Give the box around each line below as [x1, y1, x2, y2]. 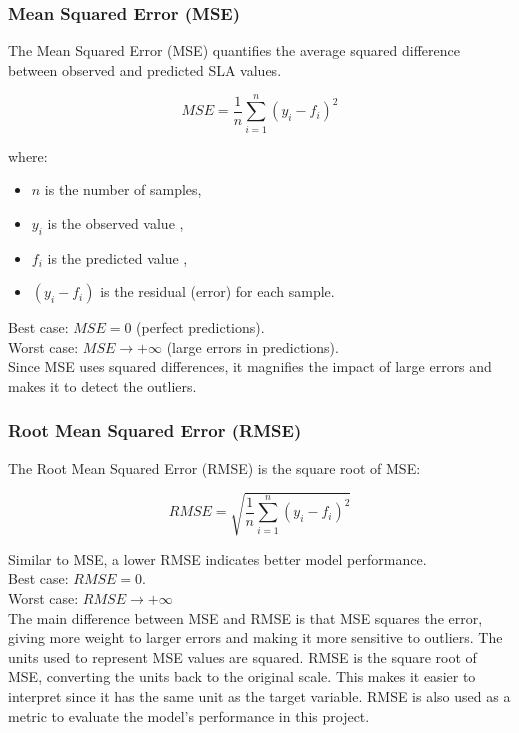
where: [8, 145, 48, 166]
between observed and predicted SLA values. [8, 59, 282, 80]
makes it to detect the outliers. [8, 375, 197, 396]
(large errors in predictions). [166, 336, 339, 357]
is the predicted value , [47, 247, 188, 268]
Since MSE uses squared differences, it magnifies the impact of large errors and [8, 356, 492, 377]
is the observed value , [47, 212, 184, 233]
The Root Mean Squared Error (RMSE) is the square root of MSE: [8, 457, 421, 478]
